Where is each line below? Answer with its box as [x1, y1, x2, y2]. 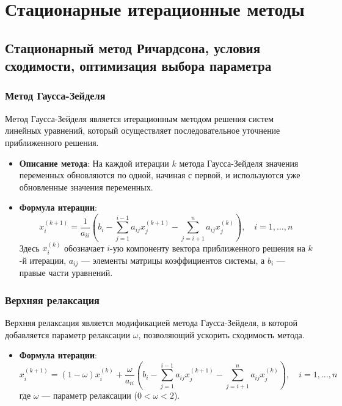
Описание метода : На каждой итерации [19, 156, 169, 169]
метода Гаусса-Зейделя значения [179, 156, 299, 169]
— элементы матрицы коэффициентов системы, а [81, 253, 265, 266]
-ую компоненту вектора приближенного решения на [110, 241, 305, 254]
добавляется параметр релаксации [5, 328, 131, 341]
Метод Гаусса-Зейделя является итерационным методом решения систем [5, 112, 274, 125]
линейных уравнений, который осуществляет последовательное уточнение [5, 124, 280, 137]
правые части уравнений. [19, 266, 113, 279]
